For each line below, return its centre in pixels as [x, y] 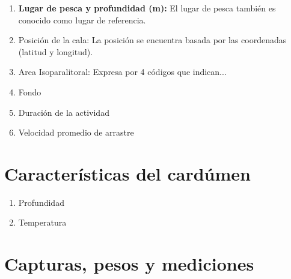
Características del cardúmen [127, 173]
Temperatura [42, 222]
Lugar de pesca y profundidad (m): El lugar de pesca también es [147, 8]
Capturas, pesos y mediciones [129, 264]
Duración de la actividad [64, 112]
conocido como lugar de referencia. [82, 19]
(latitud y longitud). [56, 51]
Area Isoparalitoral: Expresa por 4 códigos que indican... [122, 72]
